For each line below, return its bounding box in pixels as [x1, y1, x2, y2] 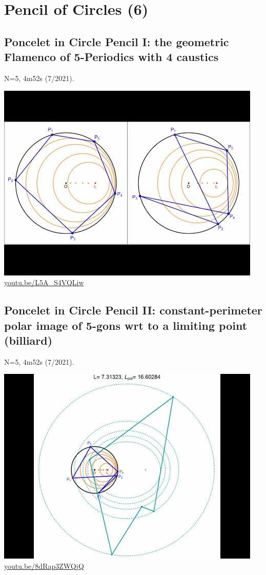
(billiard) [4, 332, 53, 348]
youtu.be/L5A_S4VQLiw [4, 277, 84, 288]
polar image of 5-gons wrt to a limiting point [4, 317, 248, 333]
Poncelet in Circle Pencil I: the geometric [4, 33, 229, 49]
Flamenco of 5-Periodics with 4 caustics [4, 49, 219, 65]
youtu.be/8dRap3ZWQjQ [4, 560, 84, 571]
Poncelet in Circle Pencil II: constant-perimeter [4, 302, 262, 318]
